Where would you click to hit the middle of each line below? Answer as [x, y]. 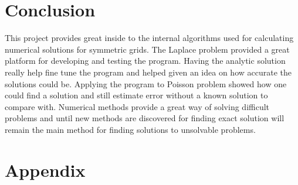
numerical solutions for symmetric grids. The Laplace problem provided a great [147, 49]
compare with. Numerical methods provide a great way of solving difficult [137, 106]
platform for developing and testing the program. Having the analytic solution [145, 61]
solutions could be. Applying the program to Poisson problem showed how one [146, 83]
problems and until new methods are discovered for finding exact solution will [145, 118]
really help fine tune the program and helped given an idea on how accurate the [148, 72]
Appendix [45, 169]
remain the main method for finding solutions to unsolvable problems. [130, 129]
